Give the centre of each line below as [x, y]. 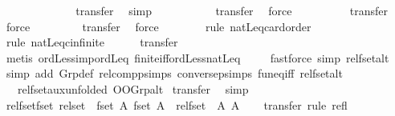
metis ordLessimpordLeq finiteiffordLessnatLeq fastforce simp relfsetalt [197, 57]
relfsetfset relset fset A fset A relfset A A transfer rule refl [177, 104]
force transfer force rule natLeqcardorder [159, 26]
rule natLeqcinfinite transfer [92, 42]
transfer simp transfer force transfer [232, 10]
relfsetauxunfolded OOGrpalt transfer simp [133, 88]
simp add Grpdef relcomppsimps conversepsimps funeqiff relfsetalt [174, 73]
